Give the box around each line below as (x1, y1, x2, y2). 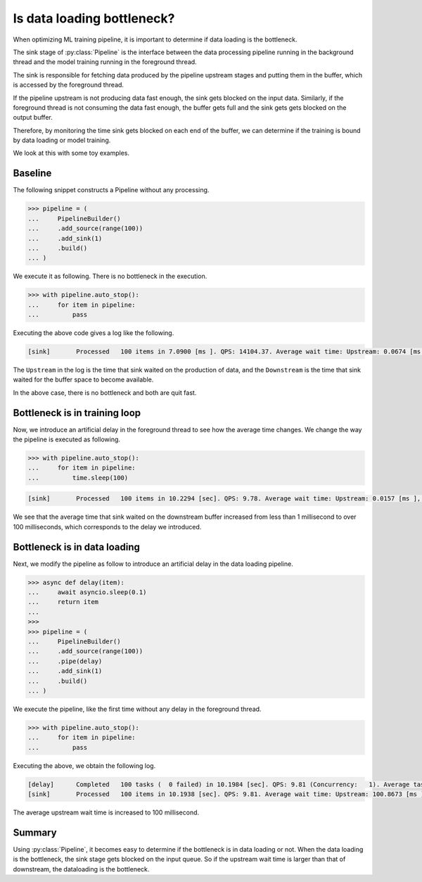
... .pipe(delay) (27, 657, 103, 665)
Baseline (13, 168, 52, 179)
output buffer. (13, 113, 53, 122)
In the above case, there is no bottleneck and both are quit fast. (13, 388, 197, 397)
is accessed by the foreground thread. (13, 81, 124, 89)
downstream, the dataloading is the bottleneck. (13, 864, 150, 873)
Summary (13, 826, 57, 838)
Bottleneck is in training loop (13, 407, 141, 419)
